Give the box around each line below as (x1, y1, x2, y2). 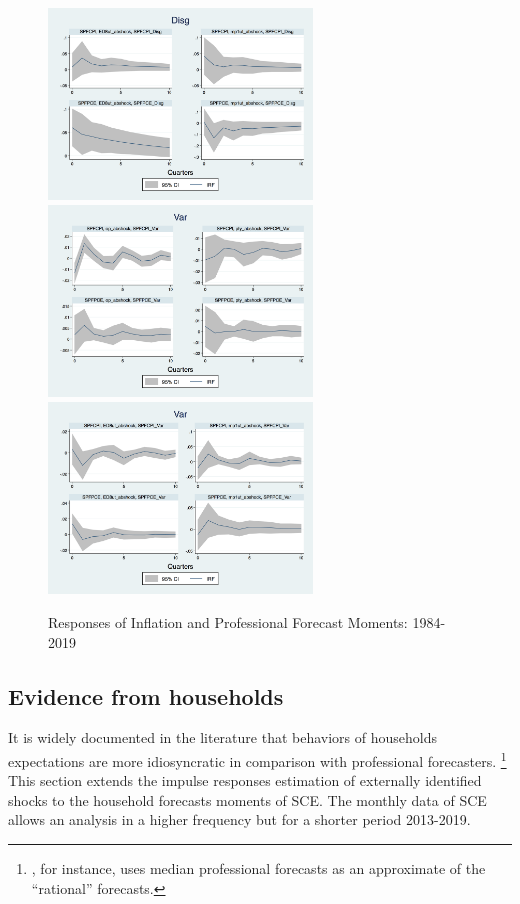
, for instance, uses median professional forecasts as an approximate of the (31, 858, 486, 879)
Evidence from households (8, 680, 284, 711)
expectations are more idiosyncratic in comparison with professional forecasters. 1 (8, 747, 507, 771)
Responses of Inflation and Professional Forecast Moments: (48, 612, 408, 632)
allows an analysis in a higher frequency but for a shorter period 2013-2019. (8, 809, 471, 830)
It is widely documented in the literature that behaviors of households (8, 727, 438, 748)
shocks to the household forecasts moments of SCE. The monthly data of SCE (8, 789, 487, 810)
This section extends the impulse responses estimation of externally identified (8, 770, 482, 791)
